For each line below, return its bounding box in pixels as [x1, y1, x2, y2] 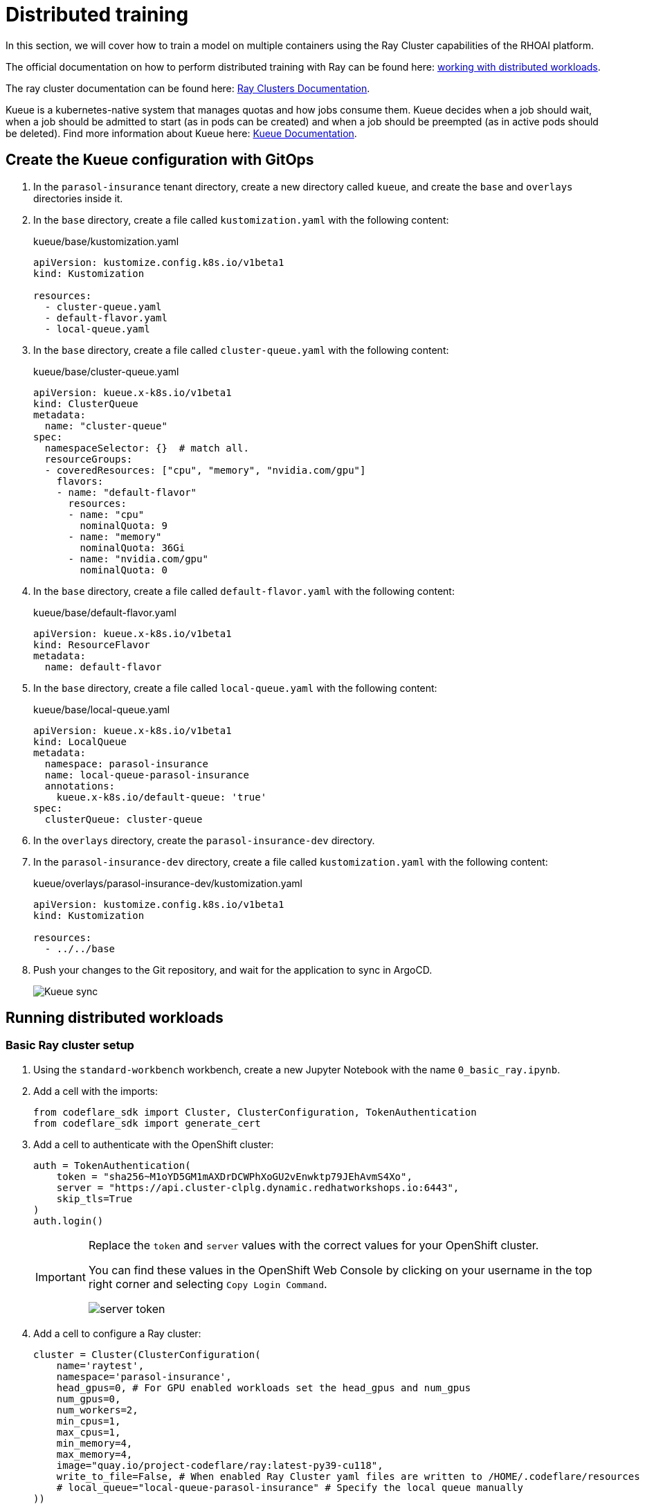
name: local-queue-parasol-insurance [44, 769, 249, 780]
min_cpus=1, [56, 1415, 121, 1427]
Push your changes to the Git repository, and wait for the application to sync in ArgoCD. [33, 963, 433, 976]
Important [35, 1269, 86, 1284]
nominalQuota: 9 [80, 519, 167, 531]
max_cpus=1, [56, 1426, 121, 1438]
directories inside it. [33, 192, 123, 204]
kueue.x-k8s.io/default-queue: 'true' [56, 791, 267, 803]
